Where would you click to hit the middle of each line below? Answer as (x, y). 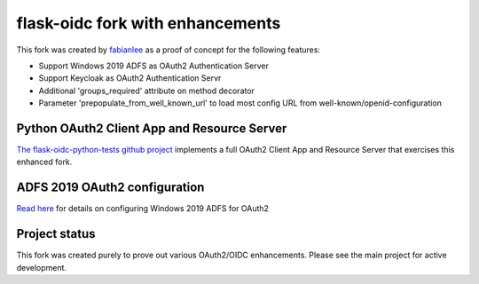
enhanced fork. (44, 162)
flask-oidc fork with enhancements (149, 23)
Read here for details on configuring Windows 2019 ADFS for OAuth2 (143, 209)
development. (41, 267)
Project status (56, 234)
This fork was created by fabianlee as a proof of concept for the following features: (169, 50)
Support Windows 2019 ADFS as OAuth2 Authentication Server (154, 66)
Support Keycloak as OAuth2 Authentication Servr (130, 78)
